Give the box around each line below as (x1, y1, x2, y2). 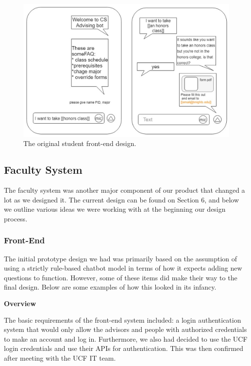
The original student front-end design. (23, 138, 136, 148)
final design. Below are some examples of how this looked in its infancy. (4, 282, 217, 292)
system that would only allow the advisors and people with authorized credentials (4, 324, 247, 334)
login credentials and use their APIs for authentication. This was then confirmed (4, 343, 244, 353)
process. (4, 213, 28, 223)
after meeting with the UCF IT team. (4, 353, 116, 363)
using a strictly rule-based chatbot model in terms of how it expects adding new (4, 263, 242, 273)
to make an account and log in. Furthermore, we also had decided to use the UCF (4, 333, 248, 344)
